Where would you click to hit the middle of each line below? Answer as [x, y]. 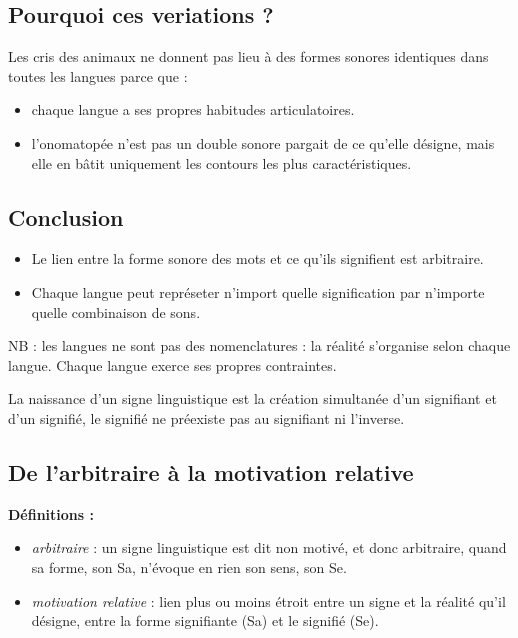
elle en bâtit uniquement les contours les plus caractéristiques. [221, 162]
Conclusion [66, 216]
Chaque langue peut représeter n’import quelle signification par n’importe [258, 291]
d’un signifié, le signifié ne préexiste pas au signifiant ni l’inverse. [206, 417]
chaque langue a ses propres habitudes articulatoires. [193, 109]
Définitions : [51, 513]
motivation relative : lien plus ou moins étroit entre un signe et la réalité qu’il [268, 600]
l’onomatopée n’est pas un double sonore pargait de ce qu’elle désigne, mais [263, 142]
